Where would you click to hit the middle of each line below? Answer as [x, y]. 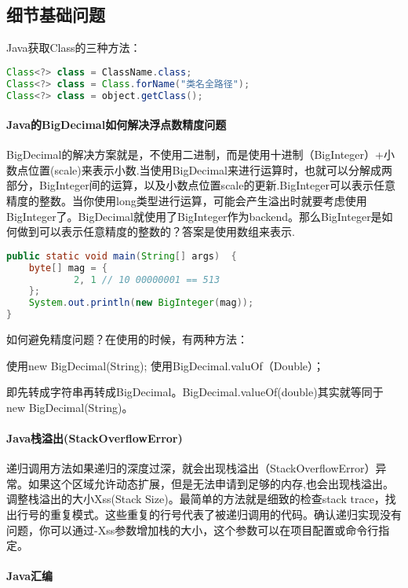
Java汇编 [30, 576]
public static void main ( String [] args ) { [122, 256]
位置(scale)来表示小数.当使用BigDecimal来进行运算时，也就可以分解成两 [210, 169]
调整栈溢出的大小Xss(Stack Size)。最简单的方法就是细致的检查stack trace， [196, 499]
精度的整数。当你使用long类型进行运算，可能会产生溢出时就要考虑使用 [187, 200]
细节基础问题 [56, 15]
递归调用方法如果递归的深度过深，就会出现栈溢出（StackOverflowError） [191, 468]
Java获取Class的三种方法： [74, 48]
